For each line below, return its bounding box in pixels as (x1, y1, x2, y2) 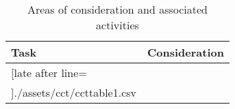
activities (96, 17, 139, 33)
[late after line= (11, 65, 87, 80)
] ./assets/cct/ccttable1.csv (11, 84, 136, 100)
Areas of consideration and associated (27, 1, 208, 17)
